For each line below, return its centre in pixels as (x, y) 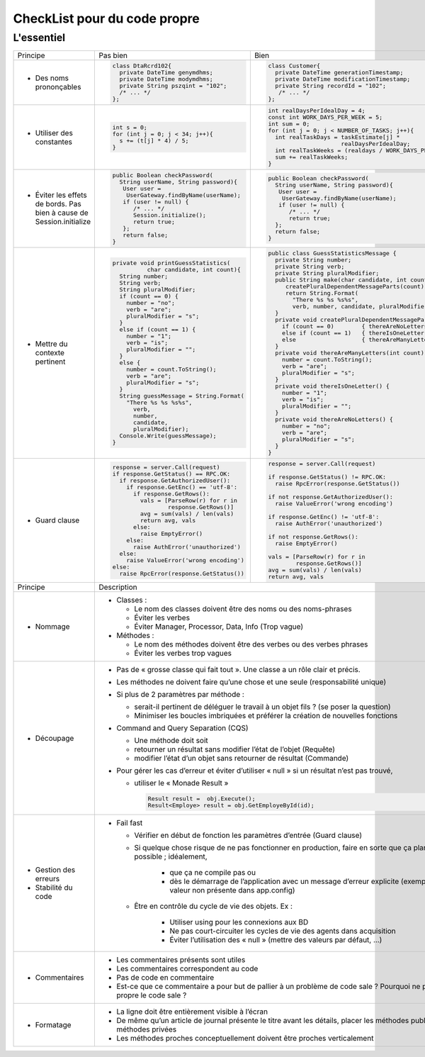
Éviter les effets (61, 195)
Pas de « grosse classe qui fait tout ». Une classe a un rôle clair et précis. (238, 670)
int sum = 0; (289, 124)
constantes (53, 142)
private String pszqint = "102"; (173, 86)
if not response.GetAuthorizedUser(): (330, 497)
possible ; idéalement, (171, 856)
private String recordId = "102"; (330, 86)
